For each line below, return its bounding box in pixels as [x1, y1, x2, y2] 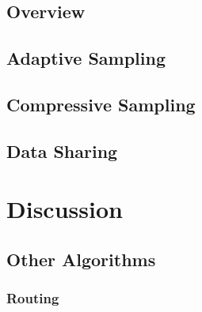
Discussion [6, 193, 123, 225]
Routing [6, 288, 59, 308]
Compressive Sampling [6, 92, 196, 116]
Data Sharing [6, 138, 118, 163]
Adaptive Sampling [6, 46, 166, 70]
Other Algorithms [6, 246, 156, 271]
